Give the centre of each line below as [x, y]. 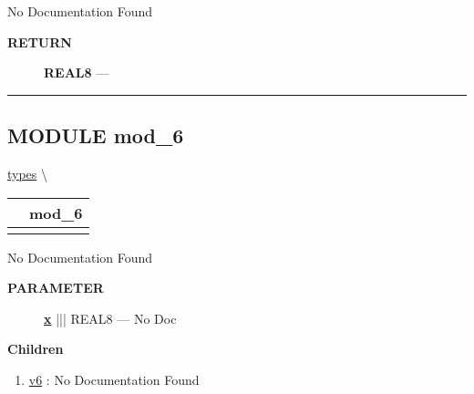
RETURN [40, 41]
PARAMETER [56, 288]
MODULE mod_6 [96, 135]
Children [36, 349]
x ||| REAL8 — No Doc [110, 318]
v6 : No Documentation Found [114, 379]
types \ [28, 173]
